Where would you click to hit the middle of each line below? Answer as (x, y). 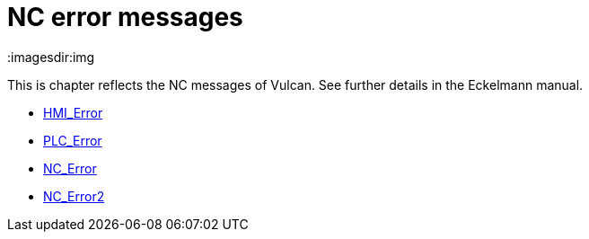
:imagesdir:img (51, 57)
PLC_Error (73, 140)
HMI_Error (73, 112)
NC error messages (125, 17)
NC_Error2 (74, 196)
